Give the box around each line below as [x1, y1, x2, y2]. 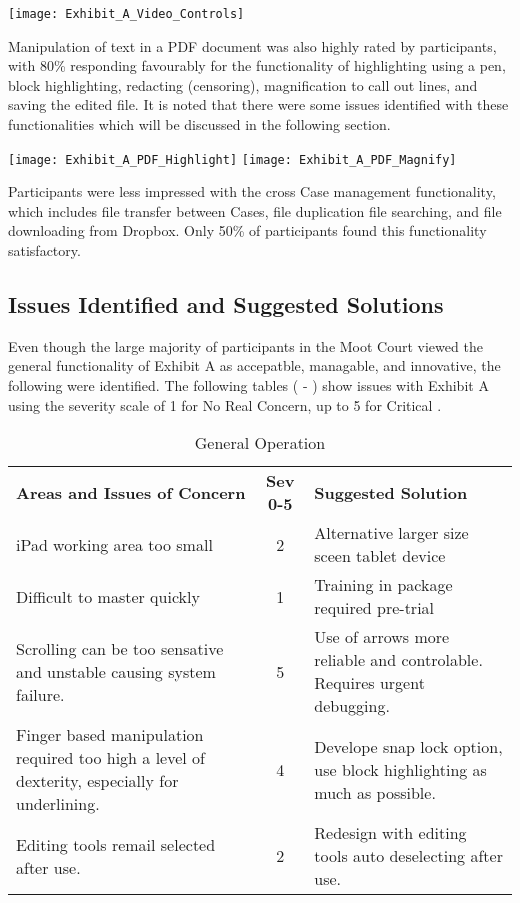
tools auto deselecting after [314, 844, 503, 868]
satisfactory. [8, 240, 81, 261]
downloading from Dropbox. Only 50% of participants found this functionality [8, 220, 487, 241]
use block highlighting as [314, 757, 487, 781]
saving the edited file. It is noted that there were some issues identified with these [8, 94, 509, 115]
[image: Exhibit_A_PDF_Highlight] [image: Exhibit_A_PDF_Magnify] [8, 152, 457, 167]
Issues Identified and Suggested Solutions [8, 289, 444, 320]
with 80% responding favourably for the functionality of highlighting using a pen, [8, 55, 506, 76]
